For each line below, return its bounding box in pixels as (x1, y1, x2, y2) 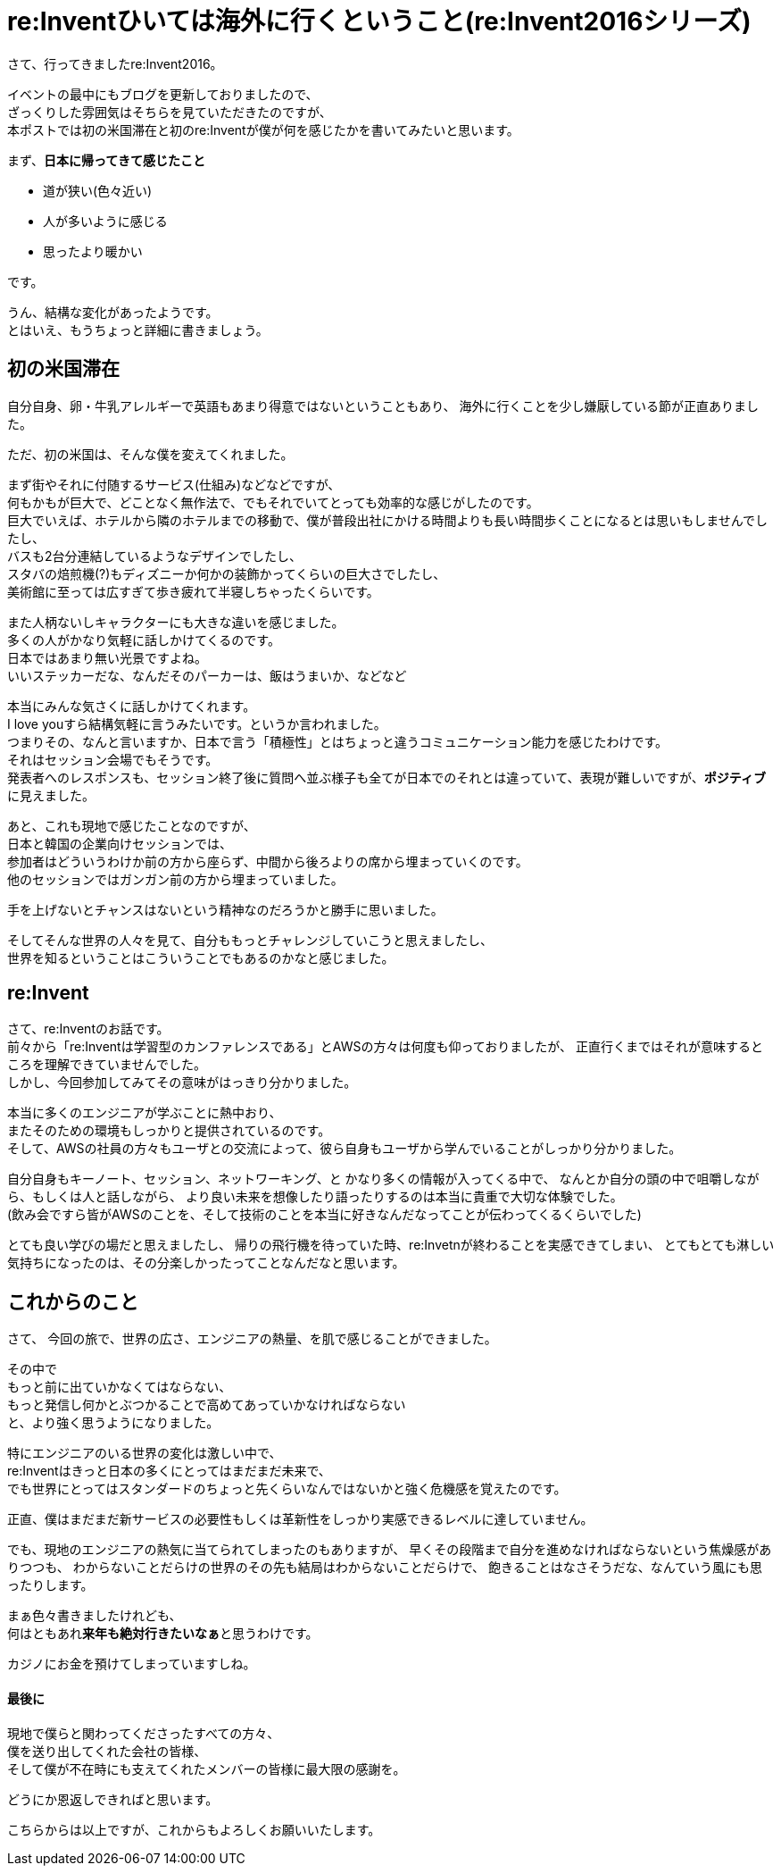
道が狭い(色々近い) (43, 182, 153, 198)
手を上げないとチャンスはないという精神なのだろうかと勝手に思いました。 (7, 901, 444, 917)
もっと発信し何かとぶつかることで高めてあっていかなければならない (7, 1397, 406, 1413)
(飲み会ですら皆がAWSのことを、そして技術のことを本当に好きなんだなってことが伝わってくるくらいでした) (7, 1207, 642, 1223)
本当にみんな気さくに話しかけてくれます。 (7, 698, 256, 714)
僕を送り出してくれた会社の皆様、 (7, 1743, 207, 1759)
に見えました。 (7, 787, 95, 803)
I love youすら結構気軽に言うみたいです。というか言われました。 (7, 715, 386, 732)
